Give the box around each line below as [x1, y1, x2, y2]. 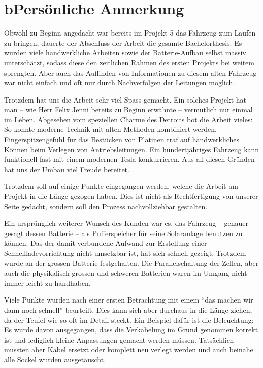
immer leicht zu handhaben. [4, 277, 91, 288]
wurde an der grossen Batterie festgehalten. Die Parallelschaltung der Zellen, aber [4, 257, 259, 268]
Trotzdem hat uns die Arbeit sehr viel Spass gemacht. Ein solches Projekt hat [4, 94, 246, 105]
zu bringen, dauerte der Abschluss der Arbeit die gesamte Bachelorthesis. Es [4, 37, 242, 48]
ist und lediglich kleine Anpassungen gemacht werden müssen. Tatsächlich [4, 334, 234, 345]
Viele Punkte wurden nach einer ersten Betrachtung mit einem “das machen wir [4, 294, 253, 305]
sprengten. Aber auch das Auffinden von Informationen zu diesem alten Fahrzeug [4, 67, 257, 78]
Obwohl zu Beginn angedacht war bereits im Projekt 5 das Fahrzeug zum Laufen [4, 27, 256, 38]
